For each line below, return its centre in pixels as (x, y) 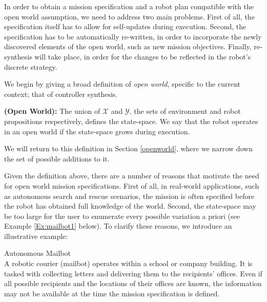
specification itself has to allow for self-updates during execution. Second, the (125, 26)
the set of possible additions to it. (57, 158)
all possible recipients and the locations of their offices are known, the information (133, 283)
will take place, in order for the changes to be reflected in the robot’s (143, 56)
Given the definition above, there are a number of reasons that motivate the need (132, 176)
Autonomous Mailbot (37, 253)
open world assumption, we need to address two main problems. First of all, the (129, 16)
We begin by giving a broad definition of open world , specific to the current (122, 84)
